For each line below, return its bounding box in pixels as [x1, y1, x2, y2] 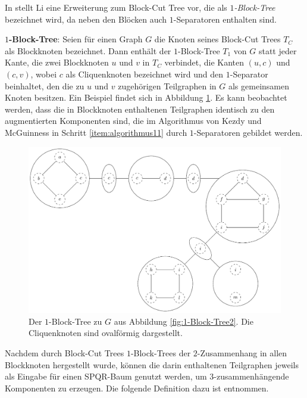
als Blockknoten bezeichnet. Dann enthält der [5, 44, 171, 57]
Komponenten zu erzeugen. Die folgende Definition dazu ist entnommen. [5, 381, 269, 394]
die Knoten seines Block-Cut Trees [154, 33, 281, 45]
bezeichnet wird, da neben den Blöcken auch [5, 13, 167, 25]
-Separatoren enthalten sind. [173, 13, 277, 25]
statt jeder [258, 44, 297, 57]
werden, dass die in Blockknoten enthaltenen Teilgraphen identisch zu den [5, 102, 275, 115]
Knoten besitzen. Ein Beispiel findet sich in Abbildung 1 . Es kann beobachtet [5, 91, 287, 104]
